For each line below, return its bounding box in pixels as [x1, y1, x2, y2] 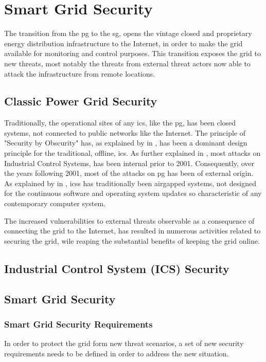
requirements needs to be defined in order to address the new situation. [4, 348, 229, 358]
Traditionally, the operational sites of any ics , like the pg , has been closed [4, 117, 236, 128]
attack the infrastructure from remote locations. [4, 68, 155, 79]
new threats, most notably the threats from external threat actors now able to [4, 58, 251, 68]
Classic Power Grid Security [4, 93, 157, 109]
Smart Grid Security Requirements [4, 317, 153, 330]
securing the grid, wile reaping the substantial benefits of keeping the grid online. [4, 235, 260, 246]
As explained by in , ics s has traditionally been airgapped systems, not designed [4, 177, 256, 188]
